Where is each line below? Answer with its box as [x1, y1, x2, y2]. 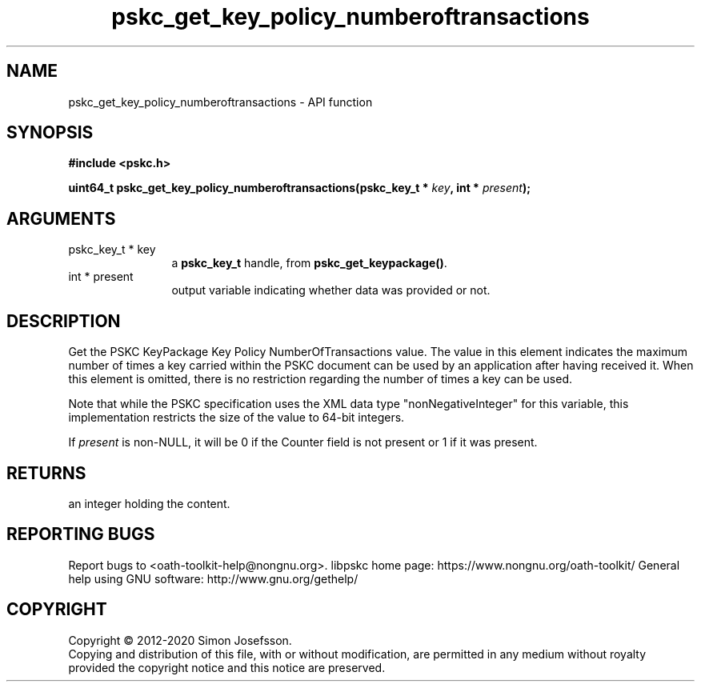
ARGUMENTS [6, 208, 116, 229]
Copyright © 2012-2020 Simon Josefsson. [68, 633, 292, 647]
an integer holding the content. [68, 496, 230, 510]
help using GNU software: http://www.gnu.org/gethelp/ [68, 571, 359, 586]
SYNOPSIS [6, 122, 94, 143]
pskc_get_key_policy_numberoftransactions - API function [68, 94, 373, 109]
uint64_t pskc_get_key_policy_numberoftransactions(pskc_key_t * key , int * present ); [68, 181, 531, 195]
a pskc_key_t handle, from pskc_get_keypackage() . [171, 256, 447, 270]
